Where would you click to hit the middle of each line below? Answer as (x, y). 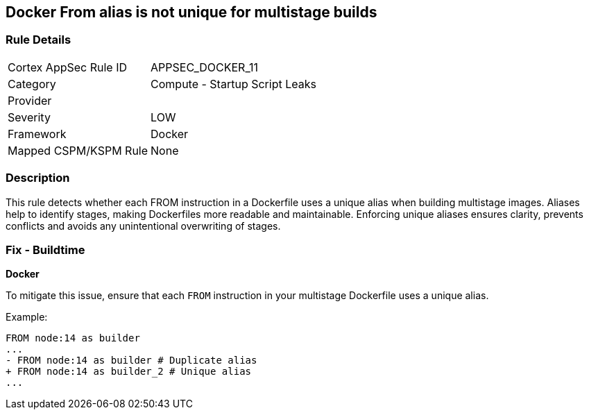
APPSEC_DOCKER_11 (204, 67)
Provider (30, 100)
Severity (29, 117)
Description (38, 178)
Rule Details (39, 40)
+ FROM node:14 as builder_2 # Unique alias (129, 372)
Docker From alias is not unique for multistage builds (191, 12)
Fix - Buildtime (45, 249)
